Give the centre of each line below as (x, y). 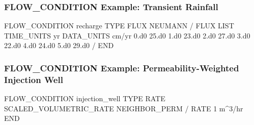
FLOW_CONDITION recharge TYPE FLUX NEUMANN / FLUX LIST (119, 26)
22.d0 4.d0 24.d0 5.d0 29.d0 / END (59, 45)
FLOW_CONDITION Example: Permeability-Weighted (122, 68)
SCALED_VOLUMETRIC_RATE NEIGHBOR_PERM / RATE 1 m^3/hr (124, 108)
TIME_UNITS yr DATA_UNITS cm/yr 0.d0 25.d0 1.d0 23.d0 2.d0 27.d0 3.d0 (127, 35)
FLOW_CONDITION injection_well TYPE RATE (85, 98)
